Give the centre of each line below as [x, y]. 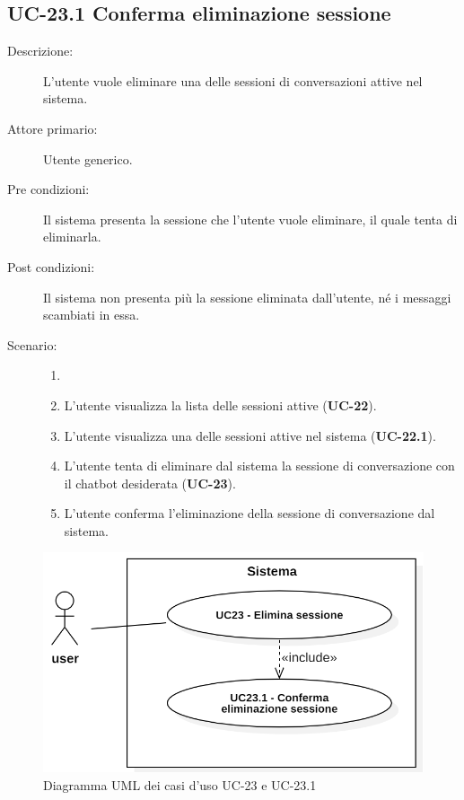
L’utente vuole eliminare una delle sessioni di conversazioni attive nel [233, 80]
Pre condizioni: [48, 189]
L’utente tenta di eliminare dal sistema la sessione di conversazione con [259, 466]
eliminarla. [72, 237]
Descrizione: [40, 51]
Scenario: [32, 344]
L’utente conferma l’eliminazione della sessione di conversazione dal [250, 513]
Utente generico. [88, 158]
